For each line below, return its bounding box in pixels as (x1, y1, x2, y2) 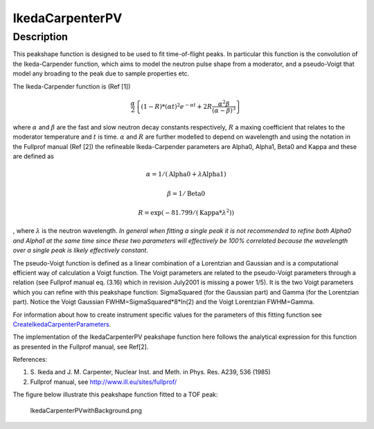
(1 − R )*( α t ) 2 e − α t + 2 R (141, 101, 213, 110)
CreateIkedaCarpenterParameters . (12, 319, 112, 329)
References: (12, 356, 48, 364)
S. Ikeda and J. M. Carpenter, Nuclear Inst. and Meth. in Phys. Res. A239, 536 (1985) (30, 368, 271, 376)
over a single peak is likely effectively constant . (12, 246, 149, 254)
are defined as (12, 152, 55, 161)
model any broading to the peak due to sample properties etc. (12, 69, 190, 78)
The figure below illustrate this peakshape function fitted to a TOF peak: (12, 390, 218, 399)
